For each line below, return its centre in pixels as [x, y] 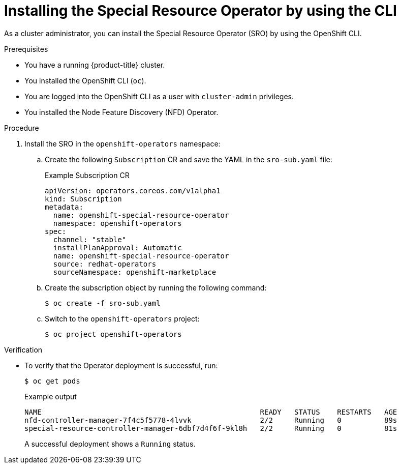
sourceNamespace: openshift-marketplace [135, 272]
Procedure [22, 128]
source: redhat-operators [105, 264]
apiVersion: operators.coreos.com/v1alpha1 [133, 191]
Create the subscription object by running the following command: [156, 287]
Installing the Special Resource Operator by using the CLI [200, 11]
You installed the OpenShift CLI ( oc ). [85, 80]
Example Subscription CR [87, 175]
